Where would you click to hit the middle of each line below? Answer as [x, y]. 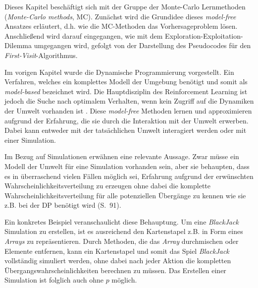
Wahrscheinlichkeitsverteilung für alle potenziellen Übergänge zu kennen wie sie [125, 195]
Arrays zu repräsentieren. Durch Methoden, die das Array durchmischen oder [122, 241]
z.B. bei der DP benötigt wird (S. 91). [63, 205]
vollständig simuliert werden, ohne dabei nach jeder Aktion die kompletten [118, 260]
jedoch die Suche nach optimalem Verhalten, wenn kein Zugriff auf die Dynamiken [129, 101]
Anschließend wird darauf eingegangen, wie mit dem [84, 35]
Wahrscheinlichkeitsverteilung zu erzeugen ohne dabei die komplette [107, 186]
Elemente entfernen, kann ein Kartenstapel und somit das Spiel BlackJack [117, 251]
